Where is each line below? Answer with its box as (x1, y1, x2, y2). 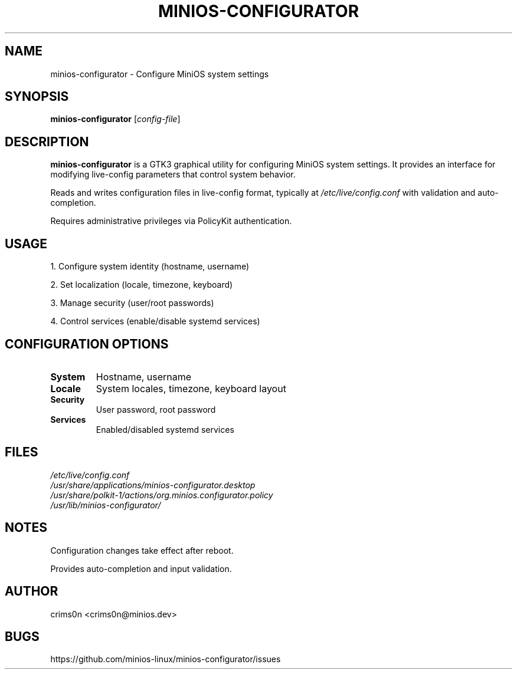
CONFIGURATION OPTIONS (5, 336, 169, 351)
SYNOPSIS (5, 89, 69, 104)
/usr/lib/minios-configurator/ (50, 499, 161, 510)
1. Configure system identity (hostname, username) (50, 261, 250, 272)
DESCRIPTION (5, 134, 89, 149)
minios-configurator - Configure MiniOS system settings (50, 68, 269, 79)
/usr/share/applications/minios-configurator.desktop (50, 479, 256, 490)
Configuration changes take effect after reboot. (50, 545, 234, 555)
